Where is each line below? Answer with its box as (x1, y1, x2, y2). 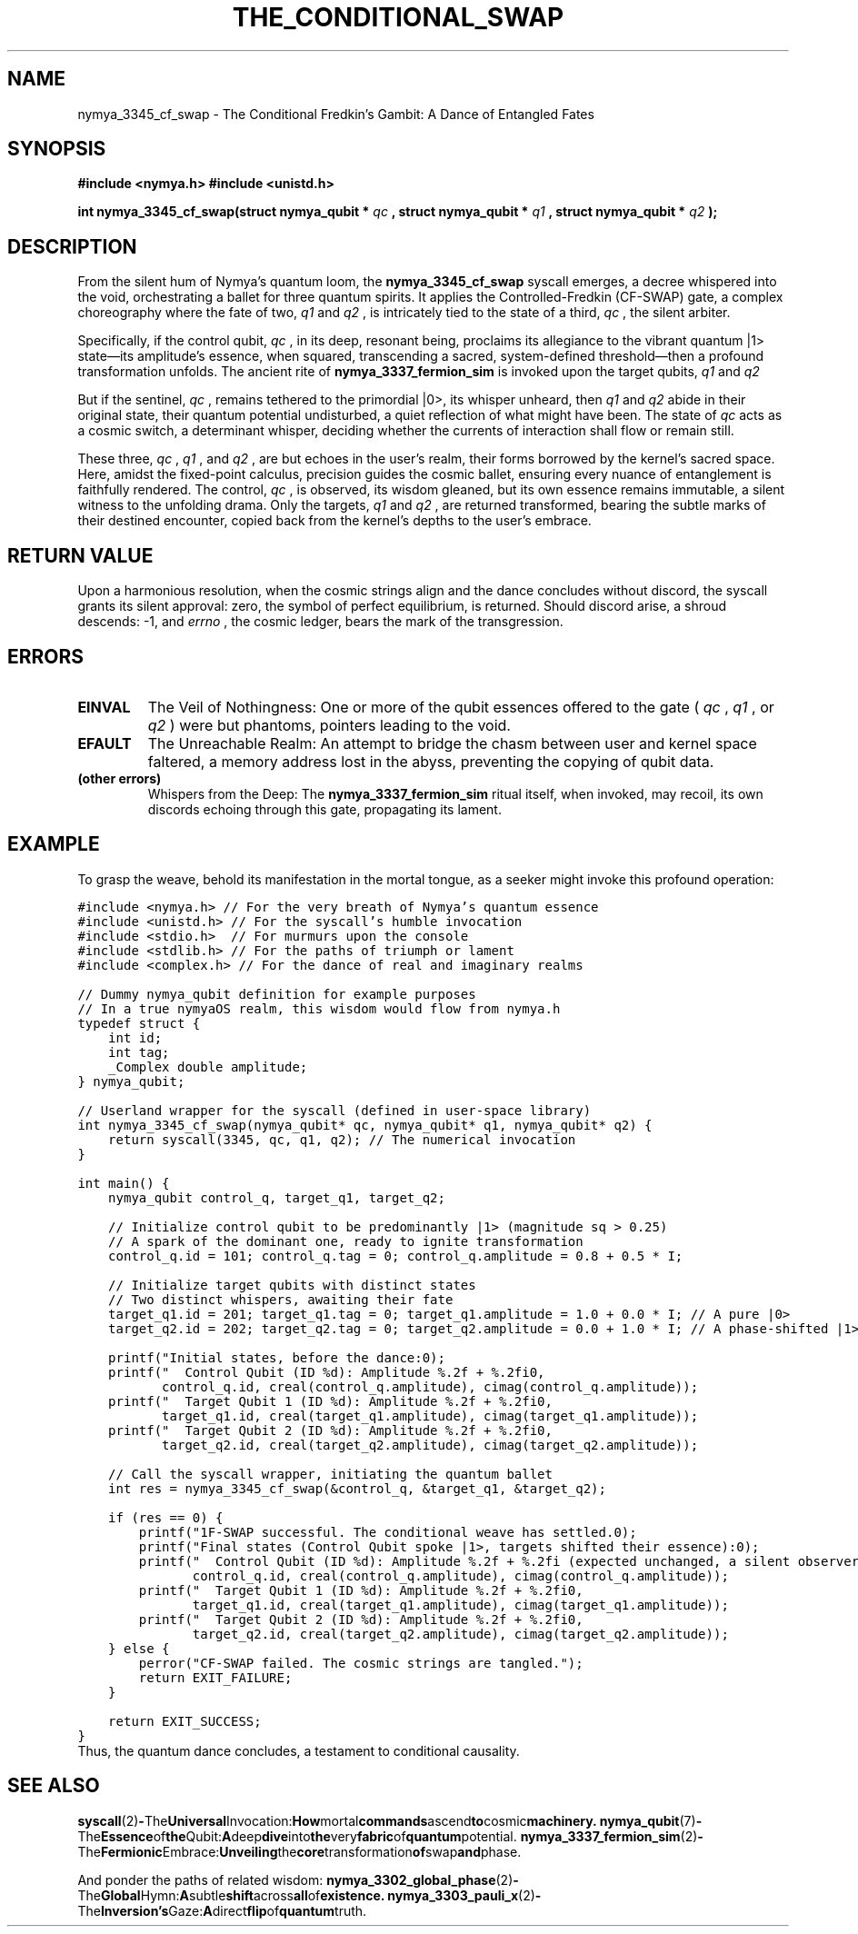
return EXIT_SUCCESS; (108, 1713, 262, 1729)
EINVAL (77, 697, 131, 716)
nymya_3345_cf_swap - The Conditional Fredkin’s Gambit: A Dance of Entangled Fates (77, 105, 594, 122)
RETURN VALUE (7, 543, 154, 567)
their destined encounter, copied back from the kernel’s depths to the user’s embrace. (77, 513, 592, 529)
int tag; (108, 1044, 170, 1060)
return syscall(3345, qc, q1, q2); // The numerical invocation (108, 1131, 576, 1147)
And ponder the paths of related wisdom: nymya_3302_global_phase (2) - (77, 1871, 519, 1888)
